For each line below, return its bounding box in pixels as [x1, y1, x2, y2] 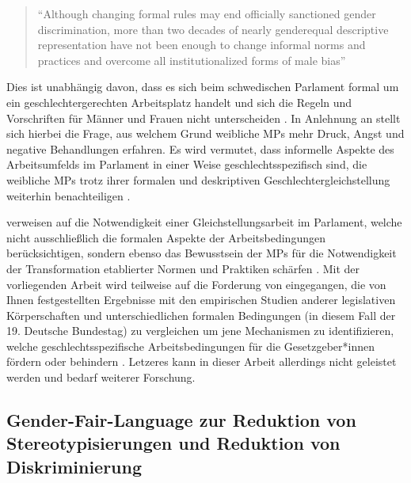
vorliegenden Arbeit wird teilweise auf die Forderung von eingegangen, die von [6, 276, 386, 292]
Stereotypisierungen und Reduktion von [6, 431, 341, 455]
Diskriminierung [6, 454, 143, 478]
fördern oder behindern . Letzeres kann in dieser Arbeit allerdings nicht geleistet [6, 353, 397, 370]
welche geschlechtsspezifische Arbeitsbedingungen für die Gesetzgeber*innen [6, 337, 375, 354]
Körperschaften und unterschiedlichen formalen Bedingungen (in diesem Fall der [6, 306, 396, 323]
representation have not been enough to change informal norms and [37, 36, 366, 53]
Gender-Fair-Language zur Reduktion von [6, 408, 356, 432]
